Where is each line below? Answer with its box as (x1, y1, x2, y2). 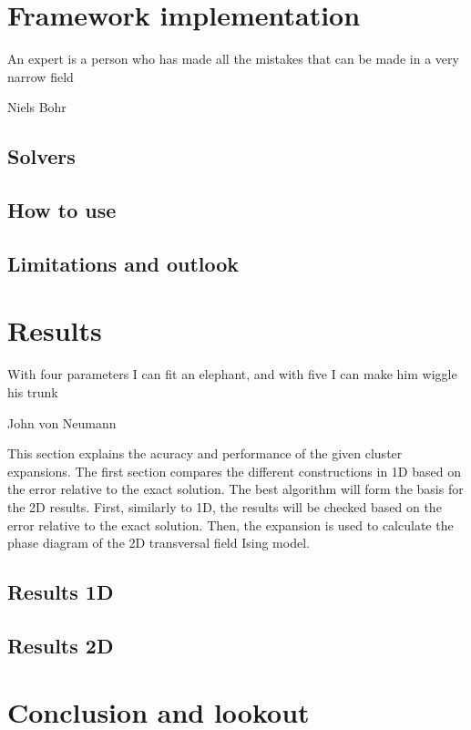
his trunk (7, 382, 58, 401)
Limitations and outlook (7, 249, 240, 277)
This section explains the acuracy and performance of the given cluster (7, 444, 403, 463)
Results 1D (7, 578, 114, 606)
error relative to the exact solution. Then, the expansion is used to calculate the (7, 515, 454, 534)
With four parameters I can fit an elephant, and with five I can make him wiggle (7, 365, 457, 384)
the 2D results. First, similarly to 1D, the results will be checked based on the (7, 497, 442, 516)
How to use (7, 196, 117, 224)
